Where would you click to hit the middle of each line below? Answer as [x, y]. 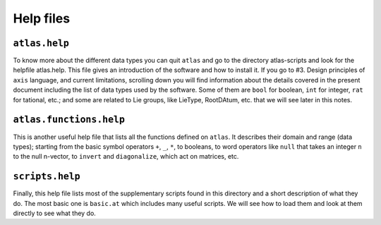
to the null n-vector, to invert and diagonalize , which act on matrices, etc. [126, 157]
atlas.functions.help [69, 120]
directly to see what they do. [55, 213]
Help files [42, 18]
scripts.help [47, 177]
